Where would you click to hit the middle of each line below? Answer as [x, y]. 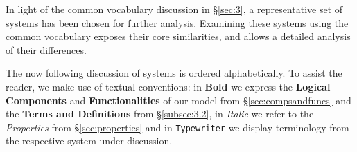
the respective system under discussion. [89, 141]
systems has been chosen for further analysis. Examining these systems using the [177, 22]
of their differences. [46, 49]
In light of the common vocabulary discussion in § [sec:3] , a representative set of [174, 9]
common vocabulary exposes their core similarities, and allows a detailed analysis [178, 36]
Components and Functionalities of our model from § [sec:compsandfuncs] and [178, 100]
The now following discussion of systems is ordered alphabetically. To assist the [174, 73]
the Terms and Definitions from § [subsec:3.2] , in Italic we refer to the [160, 114]
